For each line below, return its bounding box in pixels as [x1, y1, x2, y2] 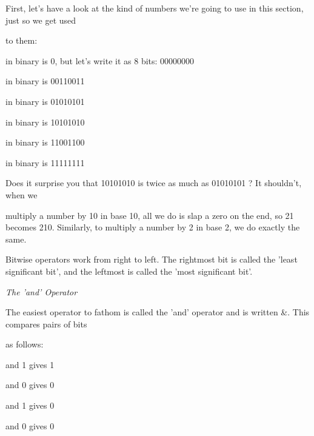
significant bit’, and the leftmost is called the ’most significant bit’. [5, 264, 253, 277]
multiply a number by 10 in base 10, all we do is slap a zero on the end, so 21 [5, 209, 294, 221]
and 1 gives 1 [5, 358, 55, 371]
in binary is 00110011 [5, 75, 85, 87]
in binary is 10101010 [5, 115, 85, 128]
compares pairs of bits [5, 317, 87, 330]
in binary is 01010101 [5, 95, 85, 107]
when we [5, 188, 38, 201]
